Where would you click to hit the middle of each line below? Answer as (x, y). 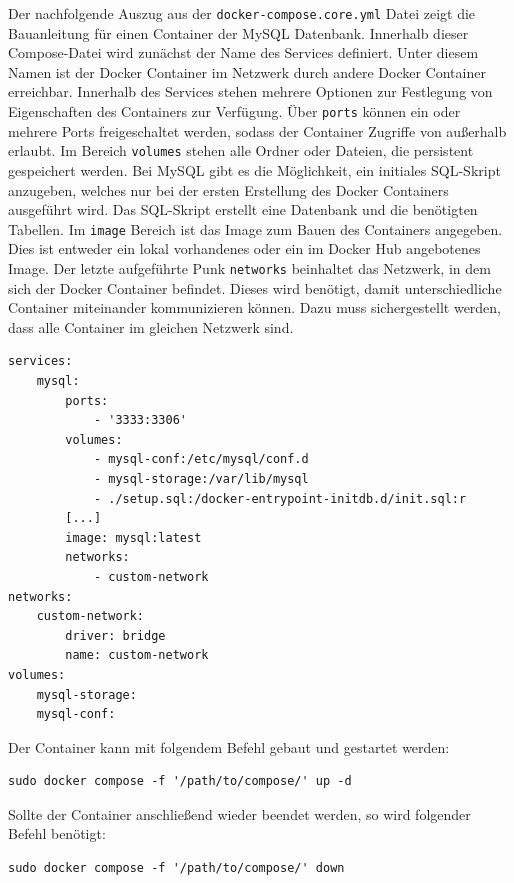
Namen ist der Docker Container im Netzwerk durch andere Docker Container (247, 71)
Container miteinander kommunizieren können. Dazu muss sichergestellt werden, (255, 307)
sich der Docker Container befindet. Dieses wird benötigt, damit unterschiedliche (255, 287)
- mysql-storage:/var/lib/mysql (201, 478)
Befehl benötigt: (57, 833)
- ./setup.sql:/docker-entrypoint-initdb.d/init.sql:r (280, 498)
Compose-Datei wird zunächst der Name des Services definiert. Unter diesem (243, 52)
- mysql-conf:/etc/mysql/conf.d (201, 459)
